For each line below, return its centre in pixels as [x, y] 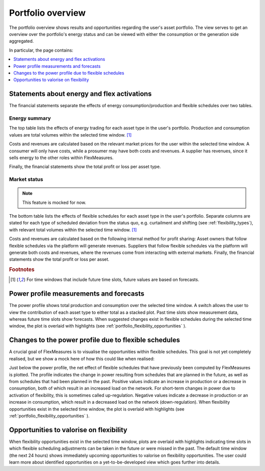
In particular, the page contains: [41, 50]
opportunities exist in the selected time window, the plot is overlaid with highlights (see [97, 409]
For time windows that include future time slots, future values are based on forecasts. [113, 279]
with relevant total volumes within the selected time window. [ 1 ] [73, 230]
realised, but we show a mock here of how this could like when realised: [82, 359]
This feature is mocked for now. [54, 202]
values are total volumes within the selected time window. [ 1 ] [70, 135]
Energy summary [30, 118]
